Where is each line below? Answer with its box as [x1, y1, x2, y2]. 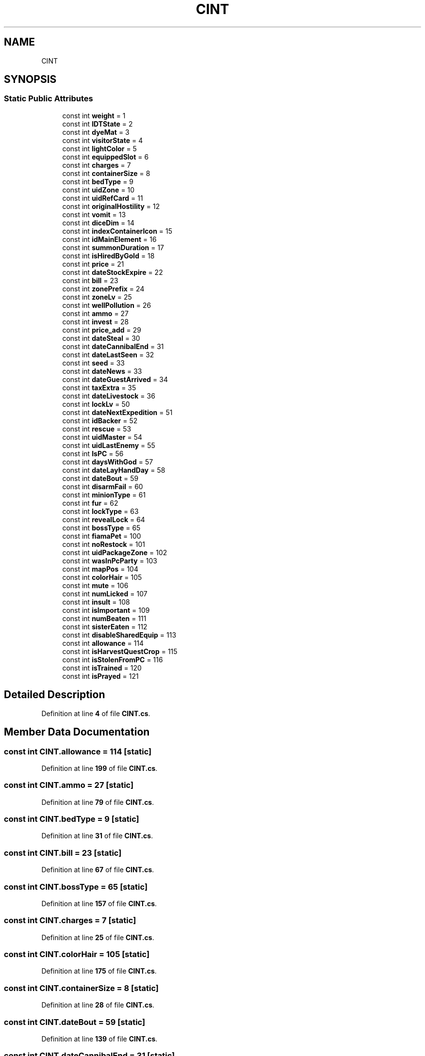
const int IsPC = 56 [62, 449, 124, 458]
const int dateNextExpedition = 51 [62, 408, 173, 416]
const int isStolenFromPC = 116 [62, 655, 163, 664]
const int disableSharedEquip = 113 [62, 630, 177, 639]
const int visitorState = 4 [62, 136, 143, 144]
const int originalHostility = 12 [62, 202, 160, 210]
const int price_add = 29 [62, 325, 141, 334]
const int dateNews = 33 [62, 367, 142, 375]
